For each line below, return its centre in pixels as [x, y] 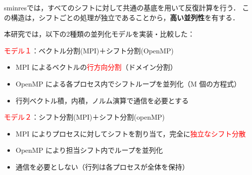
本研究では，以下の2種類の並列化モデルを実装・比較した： [99, 34]
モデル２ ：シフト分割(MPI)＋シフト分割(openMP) [84, 117]
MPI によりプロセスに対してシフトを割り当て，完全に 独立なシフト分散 [131, 133]
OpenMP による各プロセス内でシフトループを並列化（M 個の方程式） [128, 83]
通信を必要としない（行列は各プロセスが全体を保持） [102, 166]
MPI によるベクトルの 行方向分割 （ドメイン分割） [96, 67]
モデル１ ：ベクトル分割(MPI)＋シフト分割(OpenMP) [89, 50]
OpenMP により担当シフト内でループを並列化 [89, 150]
